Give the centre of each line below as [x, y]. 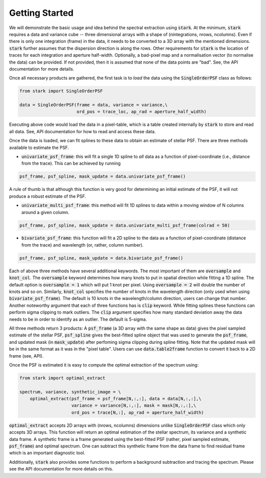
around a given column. [45, 212]
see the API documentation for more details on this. [61, 469]
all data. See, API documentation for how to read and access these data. [83, 131]
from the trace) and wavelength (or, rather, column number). [83, 245]
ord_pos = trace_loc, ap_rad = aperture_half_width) [142, 112]
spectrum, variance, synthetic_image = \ [70, 392]
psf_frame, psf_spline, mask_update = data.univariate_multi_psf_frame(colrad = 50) [125, 225]
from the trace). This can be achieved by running [71, 163]
